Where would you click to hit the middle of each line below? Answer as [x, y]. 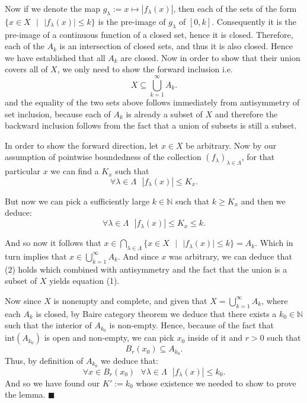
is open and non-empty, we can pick [109, 338]
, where [275, 300]
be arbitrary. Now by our [231, 145]
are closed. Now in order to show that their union [210, 57]
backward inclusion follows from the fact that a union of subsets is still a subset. [151, 125]
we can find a [75, 171]
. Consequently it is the [254, 21]
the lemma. [25, 394]
